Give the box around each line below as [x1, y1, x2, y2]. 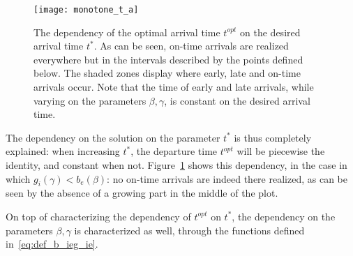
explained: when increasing [6, 144, 120, 158]
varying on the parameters [33, 93, 147, 107]
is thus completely [234, 130, 312, 144]
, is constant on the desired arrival [164, 93, 310, 107]
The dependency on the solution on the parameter [6, 130, 220, 144]
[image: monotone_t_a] [33, 5, 139, 15]
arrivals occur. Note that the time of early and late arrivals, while [33, 80, 314, 94]
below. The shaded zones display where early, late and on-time [33, 66, 301, 80]
